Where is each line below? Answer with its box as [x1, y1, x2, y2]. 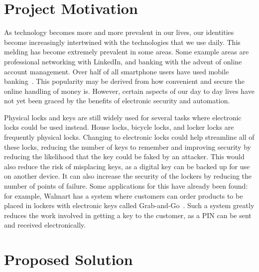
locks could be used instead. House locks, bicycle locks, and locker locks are [4, 122, 234, 132]
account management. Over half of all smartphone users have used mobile [4, 66, 229, 76]
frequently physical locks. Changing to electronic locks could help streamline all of [4, 132, 255, 142]
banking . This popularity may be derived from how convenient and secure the [4, 76, 245, 86]
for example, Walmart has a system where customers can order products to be [4, 190, 243, 201]
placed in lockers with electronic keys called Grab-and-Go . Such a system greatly [4, 200, 255, 211]
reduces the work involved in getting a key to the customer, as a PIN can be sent [4, 210, 252, 220]
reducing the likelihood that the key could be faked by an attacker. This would [4, 151, 245, 162]
